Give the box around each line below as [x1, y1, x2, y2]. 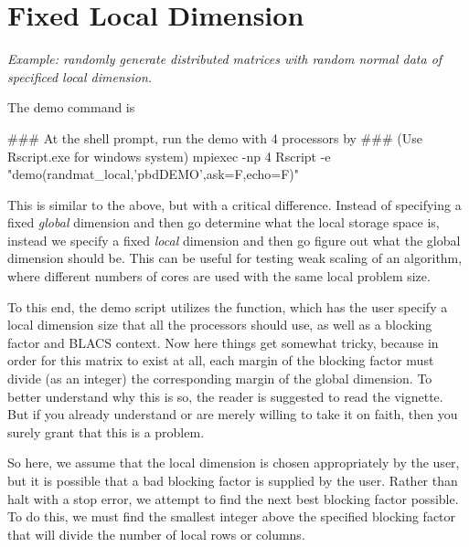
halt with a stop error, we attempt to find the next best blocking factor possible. [7, 489, 459, 508]
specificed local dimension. [7, 67, 153, 86]
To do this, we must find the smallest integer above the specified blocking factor [7, 507, 456, 526]
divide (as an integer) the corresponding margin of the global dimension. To [7, 369, 432, 388]
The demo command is [7, 98, 135, 117]
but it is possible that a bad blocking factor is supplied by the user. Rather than [7, 471, 458, 489]
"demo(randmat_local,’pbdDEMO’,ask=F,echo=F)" [7, 164, 300, 184]
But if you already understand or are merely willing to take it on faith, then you [7, 405, 458, 424]
